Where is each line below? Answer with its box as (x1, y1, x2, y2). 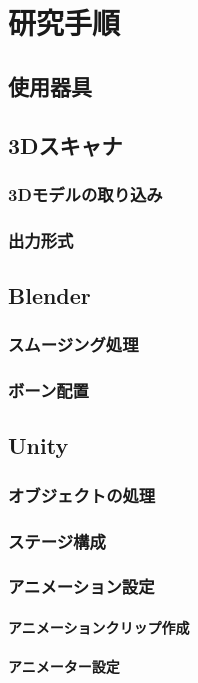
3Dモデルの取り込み (8, 181, 163, 206)
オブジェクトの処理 (8, 482, 156, 507)
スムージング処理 (8, 332, 139, 357)
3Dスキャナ (8, 129, 123, 160)
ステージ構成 (8, 528, 106, 553)
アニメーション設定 (8, 574, 155, 599)
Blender (8, 280, 91, 311)
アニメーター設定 (8, 656, 120, 677)
